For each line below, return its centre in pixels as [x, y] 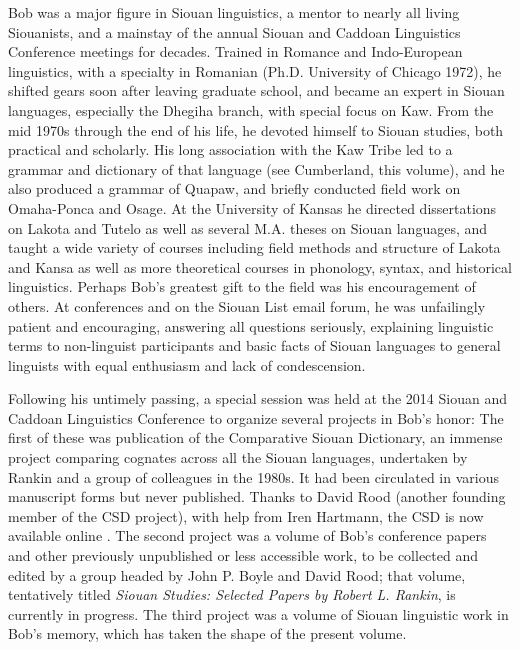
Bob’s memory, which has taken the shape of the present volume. [207, 633]
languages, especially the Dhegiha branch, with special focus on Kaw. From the [251, 109]
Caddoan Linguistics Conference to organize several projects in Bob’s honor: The [256, 417]
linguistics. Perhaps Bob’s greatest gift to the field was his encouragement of [242, 286]
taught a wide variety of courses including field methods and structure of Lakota [254, 247]
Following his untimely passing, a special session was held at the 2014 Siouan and [257, 398]
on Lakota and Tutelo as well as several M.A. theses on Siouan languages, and [248, 227]
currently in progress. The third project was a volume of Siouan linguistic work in [258, 613]
